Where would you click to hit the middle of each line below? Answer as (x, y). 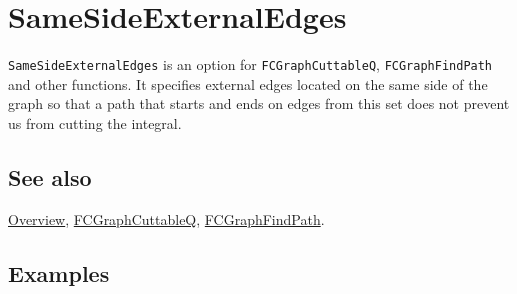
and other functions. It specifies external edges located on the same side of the (248, 83)
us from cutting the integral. (95, 122)
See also (50, 176)
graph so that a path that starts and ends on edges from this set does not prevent (259, 103)
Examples (59, 272)
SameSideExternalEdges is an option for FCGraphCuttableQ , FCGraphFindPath (250, 64)
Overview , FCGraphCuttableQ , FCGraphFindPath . (166, 218)
